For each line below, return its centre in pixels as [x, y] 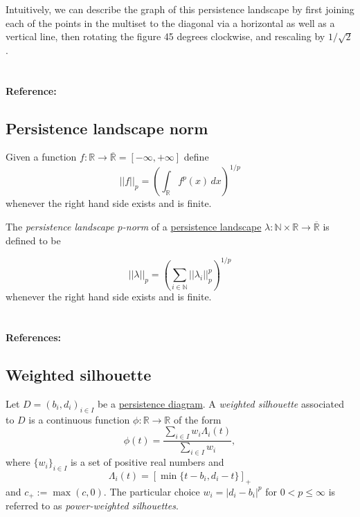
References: [34, 337]
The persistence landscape [60, 227]
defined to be [33, 240]
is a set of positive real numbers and [147, 462]
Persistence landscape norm [107, 128]
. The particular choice [152, 491]
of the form [197, 419]
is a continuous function [79, 419]
